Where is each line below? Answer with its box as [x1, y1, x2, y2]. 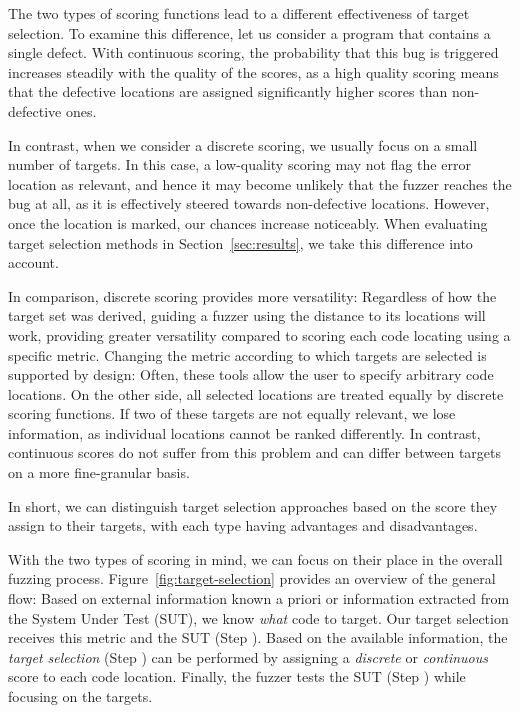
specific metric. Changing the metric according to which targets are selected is [8, 344, 487, 365]
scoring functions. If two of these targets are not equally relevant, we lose [8, 403, 456, 424]
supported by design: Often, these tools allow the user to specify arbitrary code [8, 364, 494, 385]
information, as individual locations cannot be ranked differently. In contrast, [8, 422, 481, 443]
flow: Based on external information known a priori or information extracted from [8, 588, 510, 609]
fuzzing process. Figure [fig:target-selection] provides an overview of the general [8, 568, 496, 589]
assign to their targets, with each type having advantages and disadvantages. [8, 515, 478, 536]
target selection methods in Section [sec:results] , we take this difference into [8, 232, 473, 253]
